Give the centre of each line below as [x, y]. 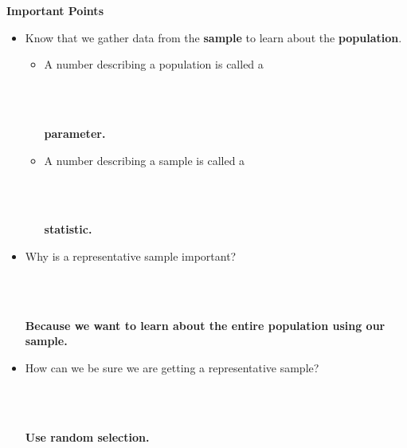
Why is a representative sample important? [131, 255]
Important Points [55, 10]
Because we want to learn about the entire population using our [205, 325]
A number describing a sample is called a [145, 160]
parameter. [75, 133]
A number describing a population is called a [154, 64]
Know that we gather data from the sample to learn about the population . [213, 37]
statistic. [68, 229]
